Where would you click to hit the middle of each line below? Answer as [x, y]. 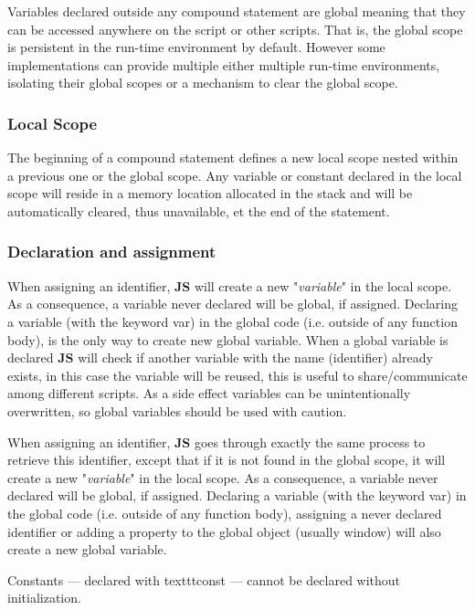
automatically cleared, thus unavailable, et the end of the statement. [199, 210]
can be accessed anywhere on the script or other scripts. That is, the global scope [235, 29]
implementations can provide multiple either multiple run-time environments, [224, 64]
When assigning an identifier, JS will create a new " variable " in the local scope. [230, 285]
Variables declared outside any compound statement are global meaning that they [237, 11]
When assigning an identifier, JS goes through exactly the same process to [216, 442]
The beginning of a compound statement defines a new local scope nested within [233, 158]
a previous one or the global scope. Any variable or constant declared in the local [235, 175]
